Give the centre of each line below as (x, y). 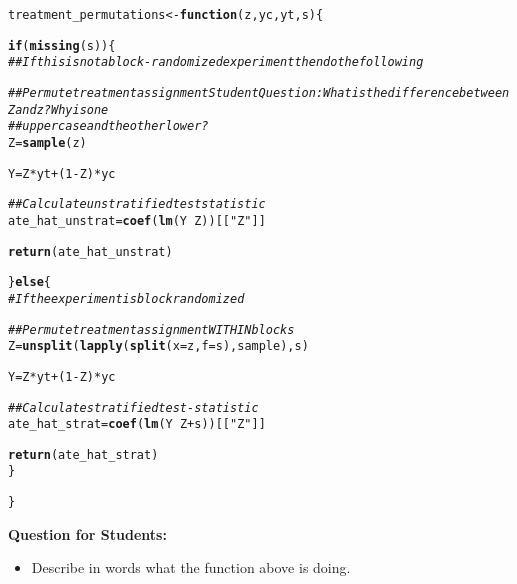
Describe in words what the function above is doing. (191, 567)
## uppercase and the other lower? (108, 126)
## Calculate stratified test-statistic (133, 407)
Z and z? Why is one (58, 109)
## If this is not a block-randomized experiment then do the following (216, 62)
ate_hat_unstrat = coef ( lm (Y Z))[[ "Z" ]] (137, 220)
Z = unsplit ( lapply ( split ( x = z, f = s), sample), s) (158, 346)
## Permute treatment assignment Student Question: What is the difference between (259, 92)
